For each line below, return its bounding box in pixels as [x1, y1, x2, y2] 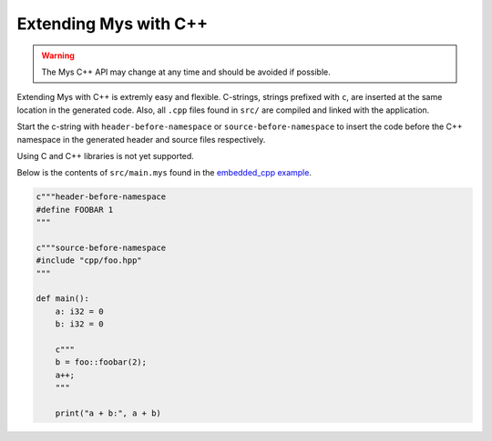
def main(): [36, 294, 90, 304]
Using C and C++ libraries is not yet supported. [16, 150, 195, 161]
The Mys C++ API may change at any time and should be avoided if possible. [41, 66, 332, 77]
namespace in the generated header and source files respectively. [16, 134, 266, 145]
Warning [41, 50, 75, 61]
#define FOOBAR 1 [36, 205, 114, 215]
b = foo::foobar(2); [55, 357, 148, 367]
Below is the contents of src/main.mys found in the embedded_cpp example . [16, 167, 312, 178]
